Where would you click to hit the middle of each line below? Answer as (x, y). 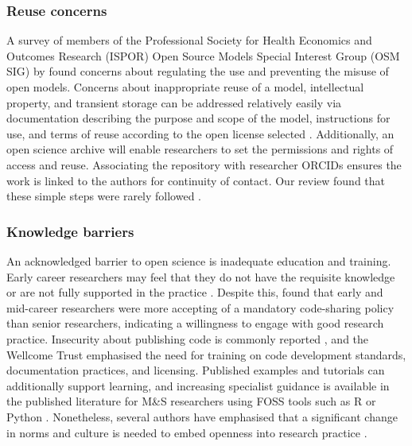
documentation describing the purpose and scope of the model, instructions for (198, 118)
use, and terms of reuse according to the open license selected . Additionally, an (200, 133)
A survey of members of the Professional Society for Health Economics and (189, 40)
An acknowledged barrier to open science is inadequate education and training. (199, 260)
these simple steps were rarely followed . (104, 196)
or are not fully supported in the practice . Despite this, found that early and (195, 292)
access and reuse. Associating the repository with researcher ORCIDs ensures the (204, 164)
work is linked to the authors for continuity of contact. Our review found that (196, 180)
